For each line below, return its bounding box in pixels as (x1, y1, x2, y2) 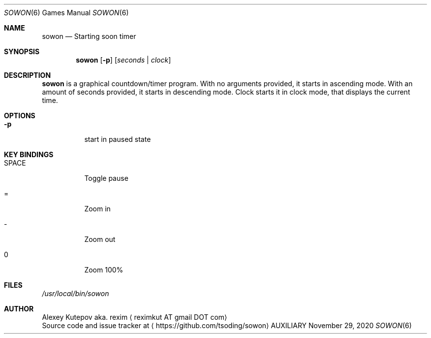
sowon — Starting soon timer (42, 32, 136, 40)
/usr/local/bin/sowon (42, 289, 109, 298)
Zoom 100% (84, 266, 123, 274)
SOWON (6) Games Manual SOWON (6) (4, 8, 129, 17)
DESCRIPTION (4, 71, 51, 79)
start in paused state (84, 135, 151, 143)
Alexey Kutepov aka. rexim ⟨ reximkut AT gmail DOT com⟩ (42, 313, 227, 321)
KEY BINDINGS (4, 150, 54, 159)
